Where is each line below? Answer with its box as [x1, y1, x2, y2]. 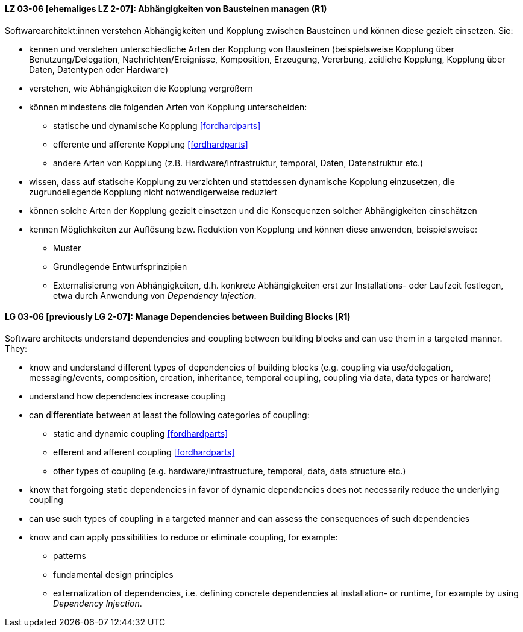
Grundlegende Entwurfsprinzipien [53, 261, 187, 272]
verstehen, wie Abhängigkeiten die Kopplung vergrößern [29, 83, 253, 93]
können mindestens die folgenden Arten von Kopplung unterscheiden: [29, 101, 307, 112]
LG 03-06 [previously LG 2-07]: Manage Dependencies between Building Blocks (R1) [5, 311, 351, 322]
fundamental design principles [53, 569, 174, 580]
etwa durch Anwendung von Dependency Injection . [53, 290, 257, 301]
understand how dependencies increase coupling [29, 390, 225, 401]
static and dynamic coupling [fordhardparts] [53, 428, 228, 439]
